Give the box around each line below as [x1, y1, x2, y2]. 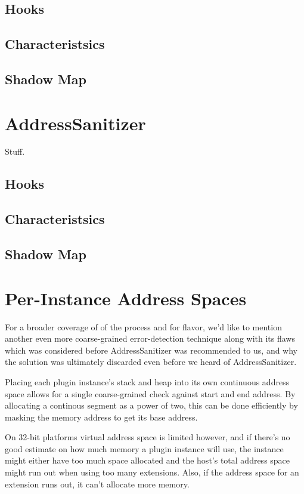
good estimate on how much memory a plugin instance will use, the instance [5, 442, 284, 455]
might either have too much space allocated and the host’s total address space [5, 454, 290, 467]
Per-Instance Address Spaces [5, 286, 247, 310]
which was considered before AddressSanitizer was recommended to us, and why [5, 343, 298, 356]
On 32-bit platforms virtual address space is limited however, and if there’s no [5, 431, 290, 443]
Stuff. [5, 145, 25, 158]
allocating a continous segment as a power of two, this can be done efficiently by [5, 399, 298, 412]
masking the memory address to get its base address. [5, 410, 198, 423]
